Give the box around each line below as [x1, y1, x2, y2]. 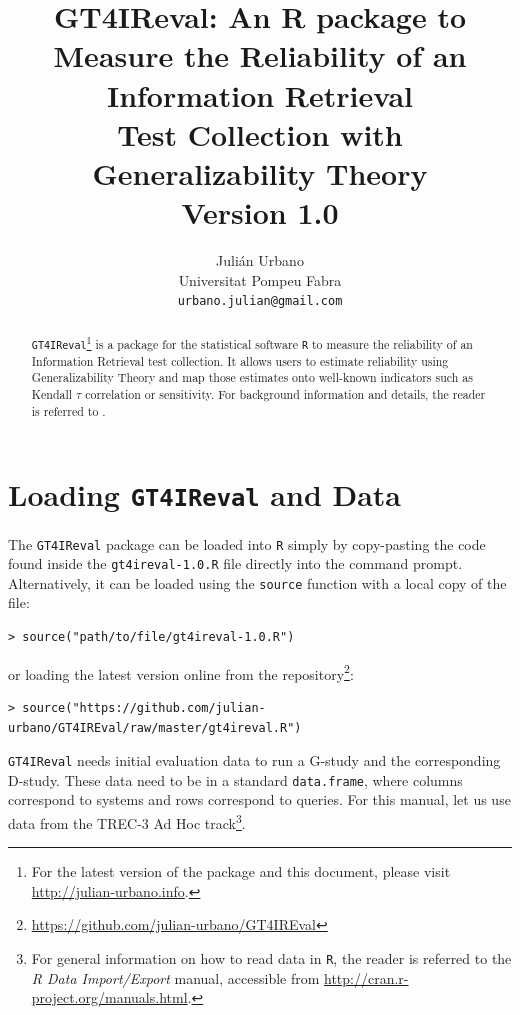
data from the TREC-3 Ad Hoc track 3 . [8, 810, 246, 833]
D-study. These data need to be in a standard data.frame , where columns [8, 769, 463, 790]
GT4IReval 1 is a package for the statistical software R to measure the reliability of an [31, 332, 473, 352]
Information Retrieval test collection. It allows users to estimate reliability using [31, 352, 449, 369]
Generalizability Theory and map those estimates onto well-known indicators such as [31, 369, 473, 386]
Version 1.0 [181, 192, 339, 233]
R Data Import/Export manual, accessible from [31, 967, 320, 988]
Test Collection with [117, 113, 403, 154]
